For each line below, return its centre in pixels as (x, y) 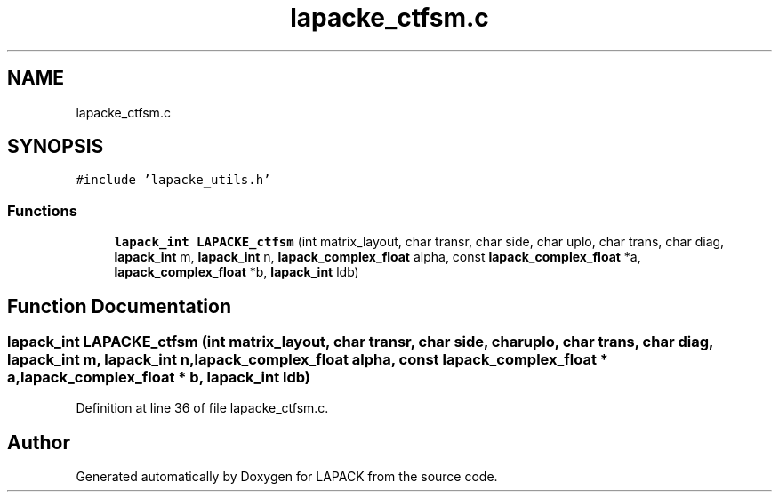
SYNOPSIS (56, 147)
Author (39, 442)
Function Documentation (119, 306)
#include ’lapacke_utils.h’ (173, 180)
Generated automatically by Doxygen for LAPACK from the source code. (287, 477)
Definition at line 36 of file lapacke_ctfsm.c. (202, 408)
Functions (42, 210)
